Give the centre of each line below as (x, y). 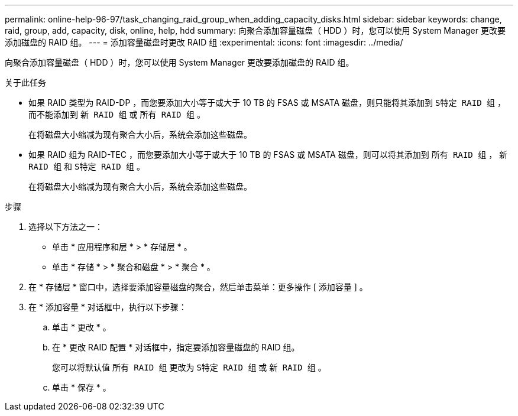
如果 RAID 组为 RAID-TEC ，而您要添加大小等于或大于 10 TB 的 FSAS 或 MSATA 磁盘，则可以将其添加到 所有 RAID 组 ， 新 (268, 155)
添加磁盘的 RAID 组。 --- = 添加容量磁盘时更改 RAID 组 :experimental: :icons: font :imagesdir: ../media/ (204, 42)
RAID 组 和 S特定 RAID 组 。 (87, 166)
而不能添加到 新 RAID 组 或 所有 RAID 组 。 (117, 114)
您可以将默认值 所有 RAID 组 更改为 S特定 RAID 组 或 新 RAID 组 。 (189, 367)
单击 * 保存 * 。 (82, 387)
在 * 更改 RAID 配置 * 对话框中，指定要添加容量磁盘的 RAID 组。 (176, 347)
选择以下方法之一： (66, 227)
